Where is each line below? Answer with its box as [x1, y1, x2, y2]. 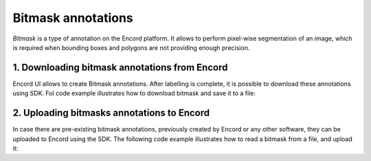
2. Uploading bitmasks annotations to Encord [12, 107, 210, 119]
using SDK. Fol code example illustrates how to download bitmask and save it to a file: [12, 89, 256, 97]
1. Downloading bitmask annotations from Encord [12, 62, 228, 73]
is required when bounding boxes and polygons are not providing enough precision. [12, 43, 250, 51]
